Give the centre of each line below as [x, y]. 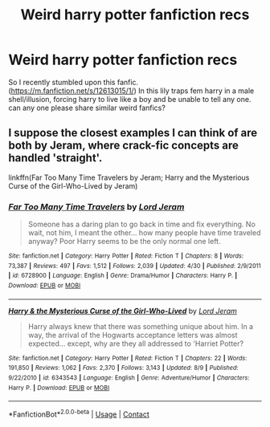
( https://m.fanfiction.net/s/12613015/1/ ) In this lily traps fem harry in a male [131, 91]
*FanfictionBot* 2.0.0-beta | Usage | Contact [79, 413]
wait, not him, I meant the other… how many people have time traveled [144, 233]
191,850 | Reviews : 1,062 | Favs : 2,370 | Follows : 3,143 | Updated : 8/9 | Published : [123, 368]
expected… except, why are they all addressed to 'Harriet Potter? [135, 344]
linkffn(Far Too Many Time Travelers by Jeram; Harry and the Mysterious [129, 177]
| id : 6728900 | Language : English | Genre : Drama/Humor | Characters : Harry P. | [123, 276]
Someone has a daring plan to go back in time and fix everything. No [141, 224]
